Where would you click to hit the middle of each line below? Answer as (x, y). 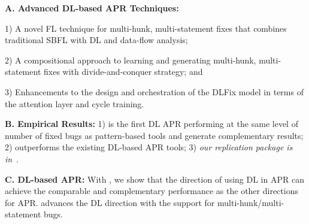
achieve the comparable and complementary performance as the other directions (152, 191)
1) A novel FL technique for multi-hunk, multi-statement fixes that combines (146, 28)
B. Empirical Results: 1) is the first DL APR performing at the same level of (152, 124)
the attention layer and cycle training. (75, 103)
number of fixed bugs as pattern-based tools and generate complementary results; (154, 135)
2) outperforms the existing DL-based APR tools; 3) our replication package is (149, 147)
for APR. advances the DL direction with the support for (110, 202)
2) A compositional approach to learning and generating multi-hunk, (131, 60)
